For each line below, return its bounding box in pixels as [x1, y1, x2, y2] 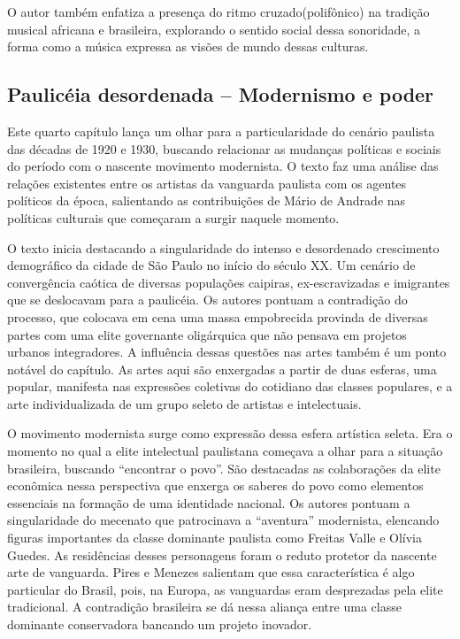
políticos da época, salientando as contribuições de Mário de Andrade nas [7, 191, 406, 210]
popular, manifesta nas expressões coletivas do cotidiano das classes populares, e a [7, 377, 453, 396]
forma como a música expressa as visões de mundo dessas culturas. [7, 37, 369, 56]
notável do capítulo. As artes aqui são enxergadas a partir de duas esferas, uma [7, 359, 437, 378]
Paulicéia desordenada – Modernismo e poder [7, 81, 434, 108]
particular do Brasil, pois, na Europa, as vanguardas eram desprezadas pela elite [7, 580, 443, 598]
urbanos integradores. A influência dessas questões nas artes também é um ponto [7, 343, 447, 361]
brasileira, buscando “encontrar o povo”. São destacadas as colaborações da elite [7, 458, 441, 477]
